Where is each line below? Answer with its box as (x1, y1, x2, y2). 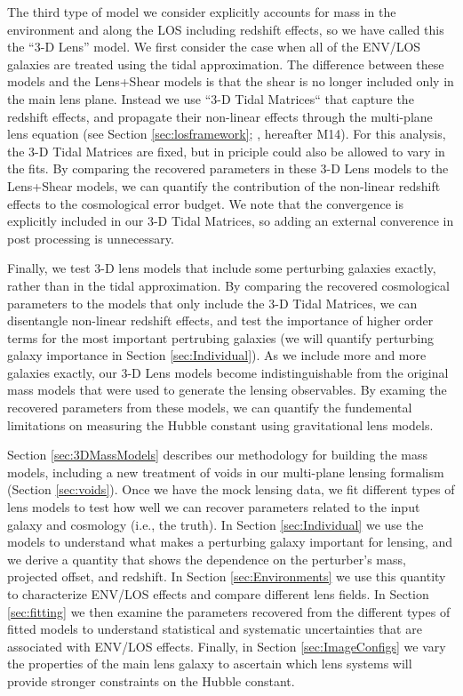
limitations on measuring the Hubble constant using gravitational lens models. (7, 415, 434, 434)
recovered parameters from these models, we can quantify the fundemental (7, 398, 412, 417)
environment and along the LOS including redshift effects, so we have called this (7, 20, 444, 38)
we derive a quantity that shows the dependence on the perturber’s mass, (7, 549, 406, 568)
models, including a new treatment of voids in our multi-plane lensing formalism (7, 462, 444, 481)
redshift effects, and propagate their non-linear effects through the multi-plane (7, 107, 433, 125)
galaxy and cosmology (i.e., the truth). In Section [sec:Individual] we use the (7, 515, 424, 533)
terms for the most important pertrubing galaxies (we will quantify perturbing (7, 328, 435, 347)
